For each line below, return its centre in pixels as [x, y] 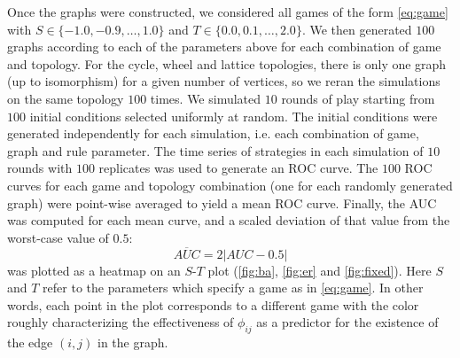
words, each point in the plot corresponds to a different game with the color [213, 304]
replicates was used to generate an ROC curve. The [238, 168]
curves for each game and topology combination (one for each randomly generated [230, 185]
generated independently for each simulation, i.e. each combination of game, [213, 133]
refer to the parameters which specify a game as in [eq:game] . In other [233, 288]
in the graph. [133, 342]
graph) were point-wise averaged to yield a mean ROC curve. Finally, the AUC [222, 202]
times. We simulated [206, 98]
